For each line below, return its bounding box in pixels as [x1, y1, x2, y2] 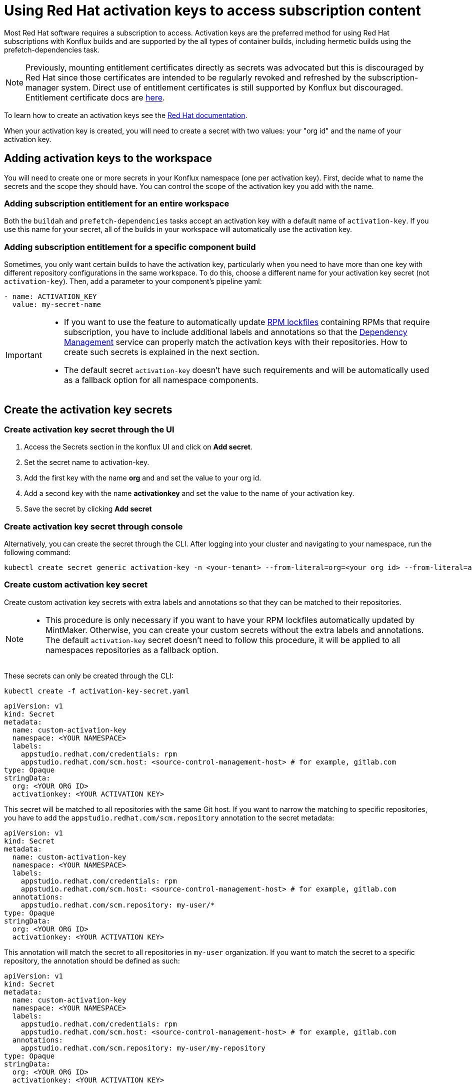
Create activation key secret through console [4, 521, 183, 531]
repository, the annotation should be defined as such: [4, 956, 180, 965]
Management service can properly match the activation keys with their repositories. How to [63, 337, 407, 347]
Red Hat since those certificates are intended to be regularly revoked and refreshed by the [25, 72, 366, 82]
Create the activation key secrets [4, 403, 172, 416]
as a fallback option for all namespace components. [63, 375, 258, 385]
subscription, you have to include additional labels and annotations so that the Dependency [63, 327, 407, 337]
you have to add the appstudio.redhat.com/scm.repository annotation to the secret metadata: [4, 813, 334, 822]
